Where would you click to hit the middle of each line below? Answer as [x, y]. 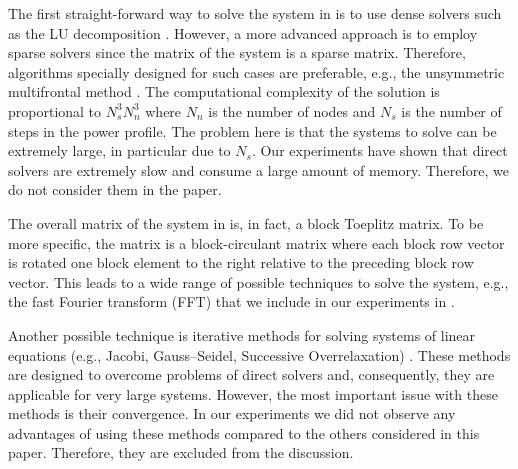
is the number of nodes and [292, 110]
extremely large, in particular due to [119, 150]
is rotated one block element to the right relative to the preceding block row [241, 262]
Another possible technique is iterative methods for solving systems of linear [242, 334]
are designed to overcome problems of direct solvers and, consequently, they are [251, 374]
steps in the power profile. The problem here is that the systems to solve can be [252, 130]
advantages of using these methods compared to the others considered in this [244, 432]
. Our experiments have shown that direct [379, 150]
